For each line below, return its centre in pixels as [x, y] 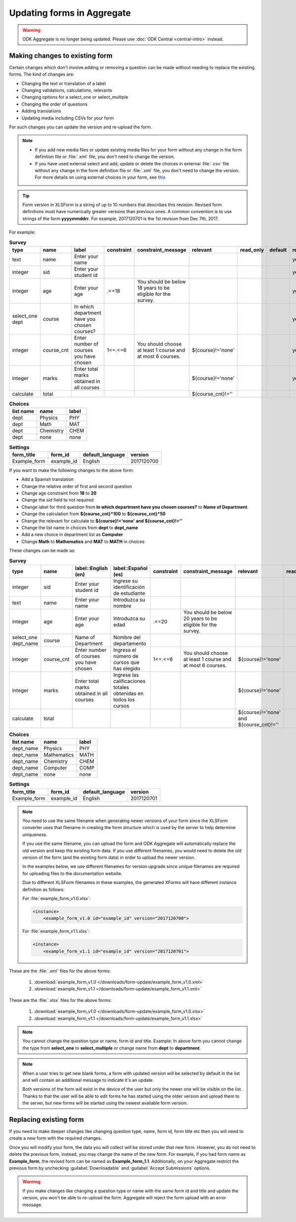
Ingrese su [126, 581]
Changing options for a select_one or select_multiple [75, 97]
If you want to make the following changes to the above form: [72, 470]
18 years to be [154, 288]
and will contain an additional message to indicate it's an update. [88, 1080]
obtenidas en [129, 693]
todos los [124, 699]
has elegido [127, 668]
